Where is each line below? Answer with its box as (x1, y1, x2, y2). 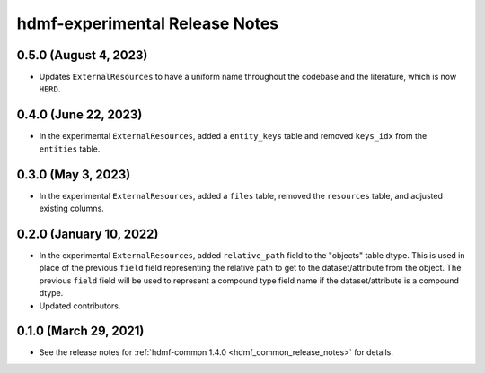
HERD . (39, 83, 61, 94)
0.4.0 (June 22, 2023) (16, 108, 143, 123)
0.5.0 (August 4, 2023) (16, 48, 148, 63)
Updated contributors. (39, 300, 121, 311)
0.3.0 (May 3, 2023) (16, 167, 131, 182)
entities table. (39, 143, 101, 154)
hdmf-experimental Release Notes (16, 13, 279, 33)
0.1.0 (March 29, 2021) (16, 324, 145, 339)
